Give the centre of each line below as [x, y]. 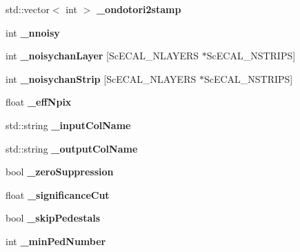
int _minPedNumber [56, 241]
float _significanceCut [58, 194]
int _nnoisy [33, 32]
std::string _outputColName [72, 148]
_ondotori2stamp [139, 9]
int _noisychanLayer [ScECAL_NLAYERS [102, 56]
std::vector [28, 9]
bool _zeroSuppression [60, 172]
